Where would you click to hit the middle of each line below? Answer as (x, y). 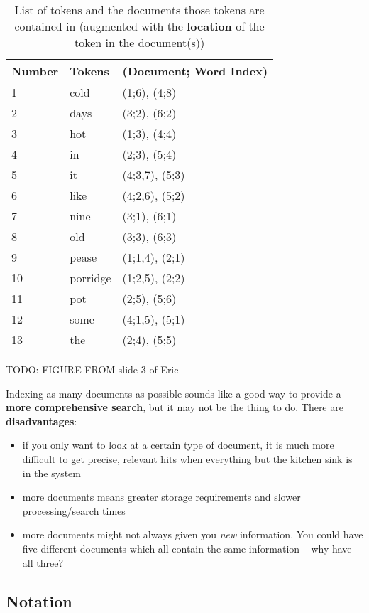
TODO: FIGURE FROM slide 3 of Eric (92, 369)
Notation (39, 601)
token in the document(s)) (139, 42)
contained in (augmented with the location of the (139, 26)
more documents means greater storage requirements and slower (161, 497)
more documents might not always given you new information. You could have (193, 534)
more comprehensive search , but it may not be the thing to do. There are (175, 407)
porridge (90, 278)
